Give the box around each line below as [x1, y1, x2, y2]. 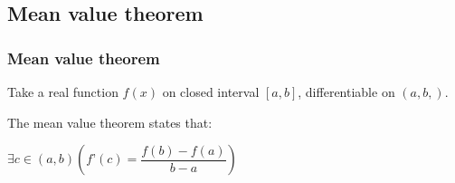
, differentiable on [298, 82, 395, 101]
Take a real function [7, 82, 118, 101]
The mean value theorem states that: [7, 112, 213, 131]
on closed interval [162, 82, 260, 101]
